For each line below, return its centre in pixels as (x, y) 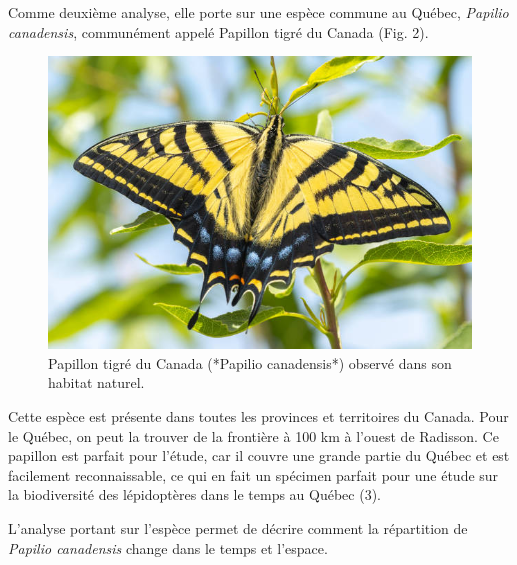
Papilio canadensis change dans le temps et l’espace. (168, 547)
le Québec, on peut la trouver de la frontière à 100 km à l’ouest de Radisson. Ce (253, 435)
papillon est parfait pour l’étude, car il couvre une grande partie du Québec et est (259, 455)
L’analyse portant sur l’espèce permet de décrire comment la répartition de (238, 527)
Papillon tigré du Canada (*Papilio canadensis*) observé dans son (250, 362)
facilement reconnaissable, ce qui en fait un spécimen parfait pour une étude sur (253, 474)
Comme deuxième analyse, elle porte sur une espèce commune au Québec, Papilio (258, 12)
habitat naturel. (96, 382)
